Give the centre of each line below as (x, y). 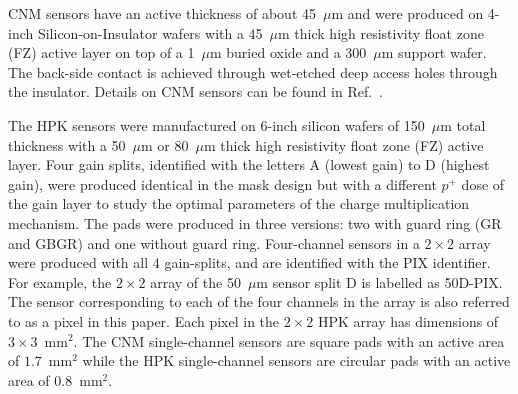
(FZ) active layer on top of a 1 (101, 52)
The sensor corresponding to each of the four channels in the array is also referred (259, 301)
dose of (483, 183)
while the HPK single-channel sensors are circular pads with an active (296, 360)
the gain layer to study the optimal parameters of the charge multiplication (239, 203)
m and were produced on (407, 13)
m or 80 (165, 144)
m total (463, 124)
